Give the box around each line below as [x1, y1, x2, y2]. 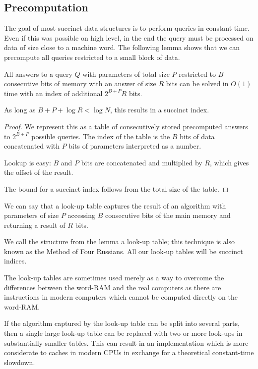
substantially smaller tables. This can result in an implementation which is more [4, 337, 249, 348]
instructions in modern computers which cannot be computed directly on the [4, 292, 238, 302]
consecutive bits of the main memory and [105, 210, 231, 220]
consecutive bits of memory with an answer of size [4, 78, 156, 89]
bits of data [180, 131, 215, 141]
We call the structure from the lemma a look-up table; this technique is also [4, 236, 235, 247]
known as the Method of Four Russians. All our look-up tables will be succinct [4, 246, 243, 256]
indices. [4, 256, 27, 266]
